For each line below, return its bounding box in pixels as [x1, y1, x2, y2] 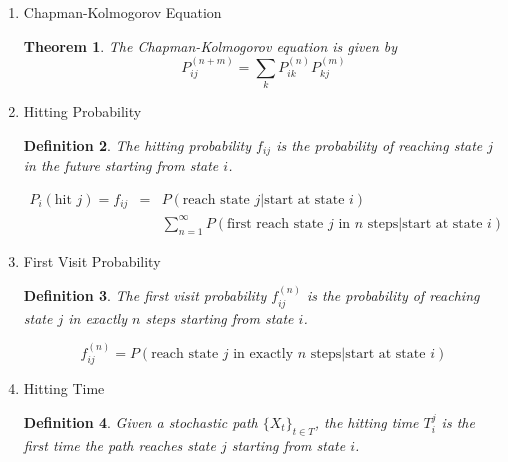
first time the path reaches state [23, 434, 216, 455]
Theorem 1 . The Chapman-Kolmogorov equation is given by [23, 35, 398, 56]
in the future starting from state [23, 155, 219, 176]
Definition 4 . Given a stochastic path [23, 412, 258, 433]
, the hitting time [314, 412, 419, 433]
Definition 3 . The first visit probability [23, 285, 267, 306]
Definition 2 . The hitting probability [23, 134, 252, 155]
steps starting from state [145, 307, 294, 328]
